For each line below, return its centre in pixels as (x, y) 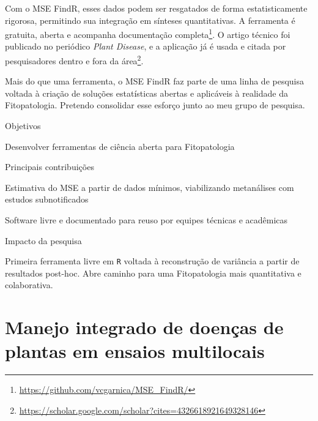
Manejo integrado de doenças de (144, 327)
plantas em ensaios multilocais (135, 351)
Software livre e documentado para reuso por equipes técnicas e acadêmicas (146, 220)
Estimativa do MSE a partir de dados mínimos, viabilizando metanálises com (150, 187)
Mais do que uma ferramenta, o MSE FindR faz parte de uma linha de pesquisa (155, 81)
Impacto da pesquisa (43, 240)
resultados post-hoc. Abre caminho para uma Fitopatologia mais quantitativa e (153, 273)
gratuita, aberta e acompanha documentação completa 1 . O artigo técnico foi (148, 33)
